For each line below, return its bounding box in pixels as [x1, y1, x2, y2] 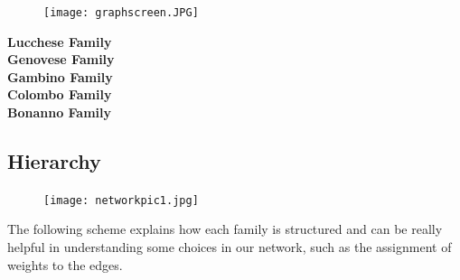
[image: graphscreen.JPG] [43, 6, 199, 19]
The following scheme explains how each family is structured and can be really [7, 219, 443, 238]
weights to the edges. [7, 255, 123, 274]
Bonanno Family [7, 103, 112, 122]
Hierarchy [7, 147, 101, 175]
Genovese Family [7, 50, 115, 69]
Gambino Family [7, 67, 113, 86]
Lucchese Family [7, 32, 112, 51]
